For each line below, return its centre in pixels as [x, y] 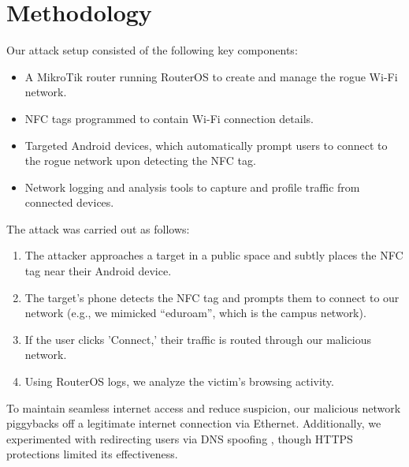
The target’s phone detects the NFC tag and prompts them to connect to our [212, 297]
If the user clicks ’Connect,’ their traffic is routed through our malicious [198, 339]
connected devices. [69, 202]
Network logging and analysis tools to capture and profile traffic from [192, 187]
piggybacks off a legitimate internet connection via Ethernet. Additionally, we [194, 423]
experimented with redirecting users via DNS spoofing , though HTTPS [180, 438]
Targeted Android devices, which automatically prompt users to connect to [206, 145]
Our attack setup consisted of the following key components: [152, 50]
